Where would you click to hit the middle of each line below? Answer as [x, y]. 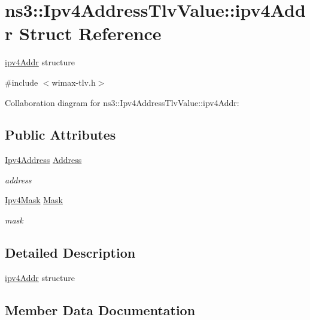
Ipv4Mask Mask [34, 200]
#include [22, 82]
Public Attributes [60, 135]
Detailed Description [70, 253]
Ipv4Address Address [43, 160]
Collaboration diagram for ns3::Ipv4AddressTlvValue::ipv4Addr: [122, 102]
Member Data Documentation [100, 310]
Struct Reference [90, 33]
